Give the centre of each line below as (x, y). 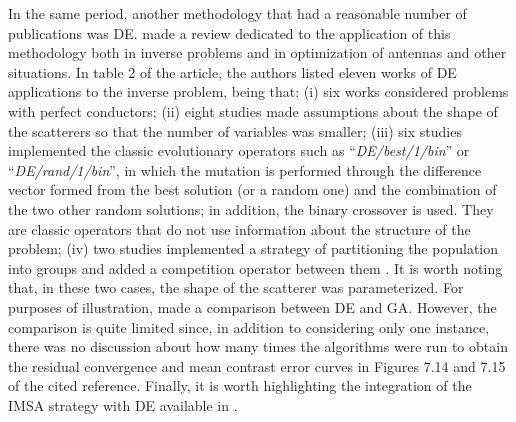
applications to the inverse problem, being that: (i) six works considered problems (258, 91)
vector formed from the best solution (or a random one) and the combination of (252, 189)
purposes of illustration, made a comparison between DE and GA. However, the (252, 306)
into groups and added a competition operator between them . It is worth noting (255, 267)
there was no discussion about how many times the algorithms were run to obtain (258, 346)
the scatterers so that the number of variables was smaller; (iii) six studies (235, 130)
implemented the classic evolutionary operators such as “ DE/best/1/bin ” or (239, 150)
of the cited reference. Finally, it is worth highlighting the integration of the (240, 385)
